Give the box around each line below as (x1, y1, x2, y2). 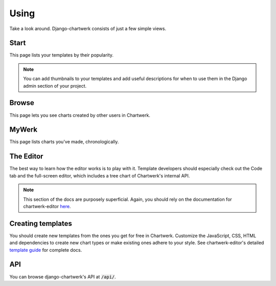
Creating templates (9, 219, 73, 228)
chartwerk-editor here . (23, 203, 71, 209)
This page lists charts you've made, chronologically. (9, 139, 119, 145)
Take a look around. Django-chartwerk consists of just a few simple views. (9, 25, 166, 32)
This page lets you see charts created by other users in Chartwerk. (9, 112, 151, 118)
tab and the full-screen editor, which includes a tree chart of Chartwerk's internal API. (9, 172, 190, 178)
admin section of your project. (23, 83, 87, 89)
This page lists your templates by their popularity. (9, 52, 114, 58)
